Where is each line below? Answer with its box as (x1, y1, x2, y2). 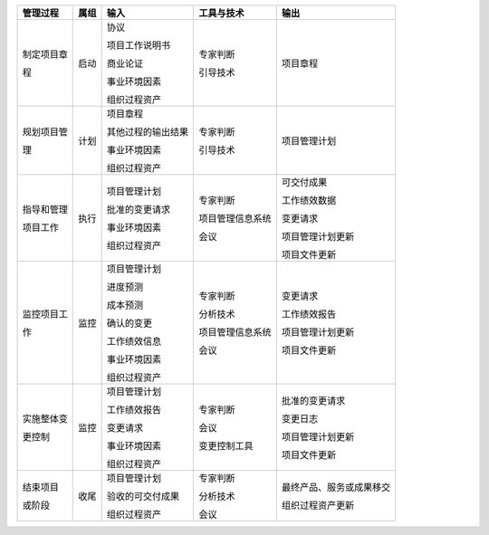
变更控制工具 (198, 440, 254, 452)
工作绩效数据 (281, 195, 337, 206)
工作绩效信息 (106, 335, 162, 348)
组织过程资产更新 (281, 499, 355, 511)
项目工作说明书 (106, 39, 171, 52)
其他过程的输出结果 (106, 126, 189, 138)
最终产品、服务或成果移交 (281, 481, 391, 493)
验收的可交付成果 (106, 490, 180, 502)
